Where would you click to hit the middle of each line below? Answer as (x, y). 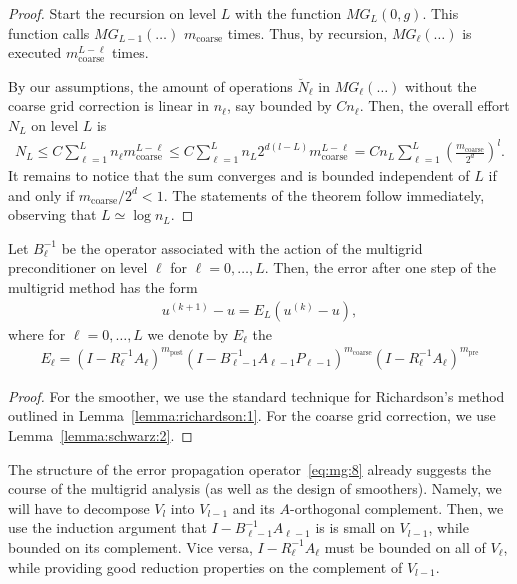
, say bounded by (279, 105)
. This (440, 13)
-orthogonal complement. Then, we (396, 507)
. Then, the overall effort (434, 105)
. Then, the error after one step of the (380, 267)
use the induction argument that (107, 527)
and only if (41, 194)
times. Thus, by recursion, (307, 32)
